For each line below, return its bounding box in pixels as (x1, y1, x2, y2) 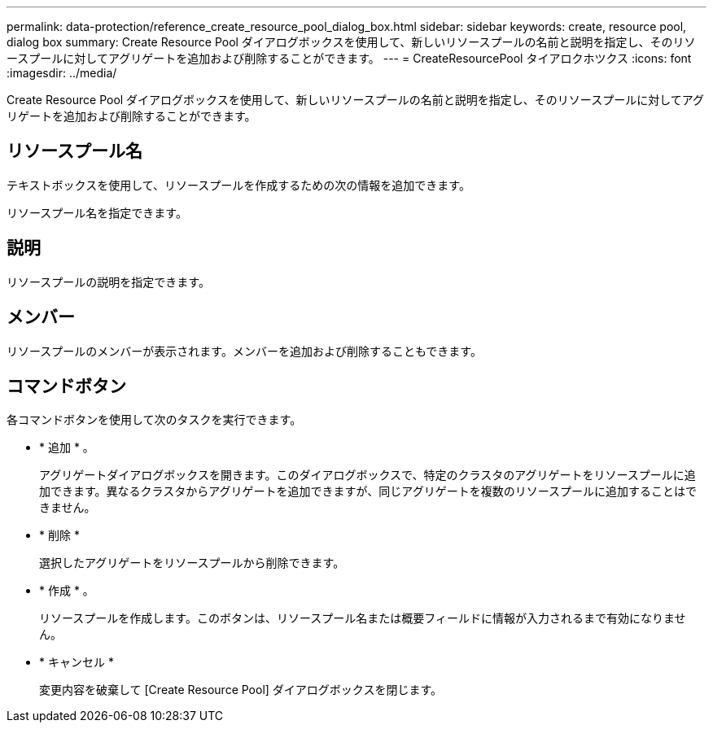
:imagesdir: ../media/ (7, 66, 117, 80)
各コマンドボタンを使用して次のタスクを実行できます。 (7, 413, 302, 427)
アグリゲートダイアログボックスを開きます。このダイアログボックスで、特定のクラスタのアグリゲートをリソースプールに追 (39, 468, 696, 482)
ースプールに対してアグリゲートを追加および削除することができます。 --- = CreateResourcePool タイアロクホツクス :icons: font (7, 51, 692, 65)
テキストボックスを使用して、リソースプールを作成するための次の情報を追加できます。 (7, 177, 470, 192)
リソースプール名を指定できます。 (7, 205, 187, 220)
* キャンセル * (39, 655, 114, 670)
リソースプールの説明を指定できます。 (7, 274, 210, 289)
